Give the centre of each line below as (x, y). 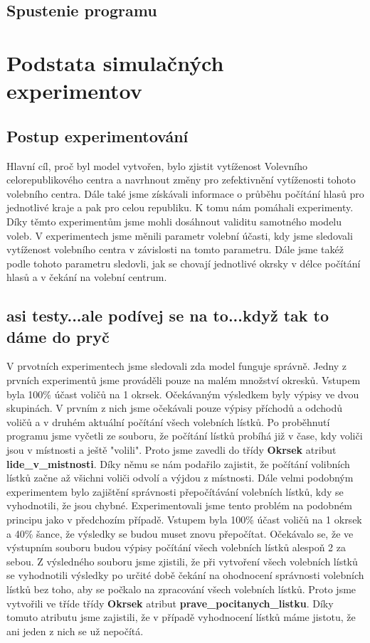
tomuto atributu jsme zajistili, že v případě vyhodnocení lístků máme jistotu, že (181, 617)
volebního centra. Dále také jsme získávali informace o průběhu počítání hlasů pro (185, 193)
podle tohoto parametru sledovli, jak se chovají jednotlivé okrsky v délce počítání (184, 263)
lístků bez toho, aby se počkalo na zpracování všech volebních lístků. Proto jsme (181, 589)
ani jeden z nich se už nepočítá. (75, 631)
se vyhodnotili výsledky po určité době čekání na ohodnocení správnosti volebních (185, 575)
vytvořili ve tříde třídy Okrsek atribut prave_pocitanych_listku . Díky (170, 603)
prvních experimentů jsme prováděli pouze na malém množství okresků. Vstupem (184, 380)
